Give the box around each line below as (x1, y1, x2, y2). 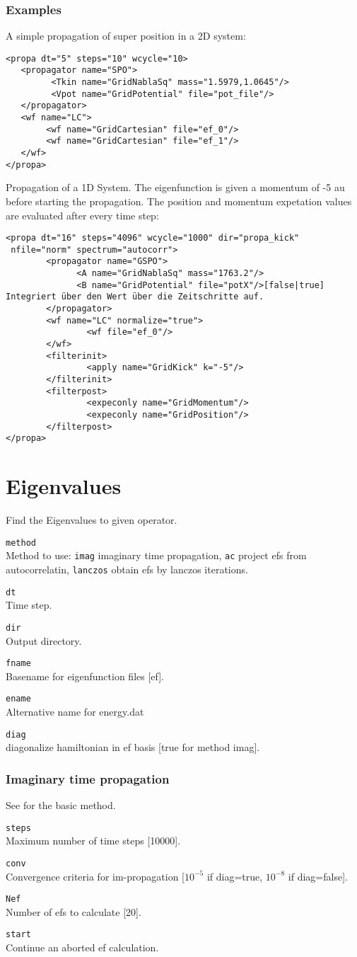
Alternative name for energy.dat (6, 704, 144, 719)
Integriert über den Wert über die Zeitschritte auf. (6, 292, 264, 302)
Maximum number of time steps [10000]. (6, 833, 181, 848)
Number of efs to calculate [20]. (6, 904, 141, 919)
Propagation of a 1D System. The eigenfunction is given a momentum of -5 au (6, 180, 345, 195)
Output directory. (6, 633, 82, 648)
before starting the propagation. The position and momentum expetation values (6, 193, 352, 208)
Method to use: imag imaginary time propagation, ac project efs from (6, 548, 307, 563)
